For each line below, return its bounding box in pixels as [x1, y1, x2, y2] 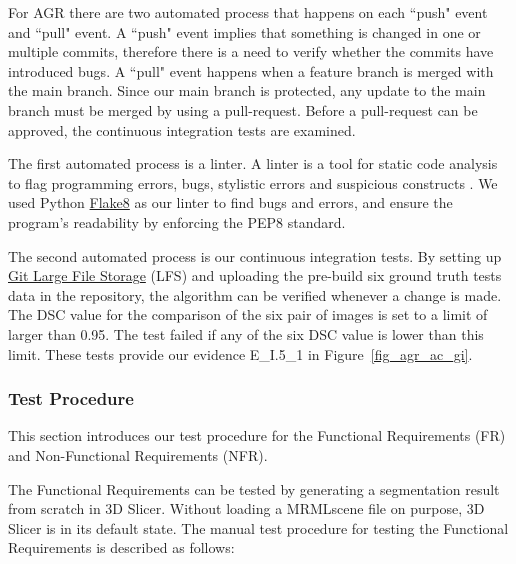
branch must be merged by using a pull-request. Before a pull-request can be [8, 99, 478, 120]
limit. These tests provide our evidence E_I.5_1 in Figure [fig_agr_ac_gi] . [8, 343, 473, 364]
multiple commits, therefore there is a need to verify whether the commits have [8, 41, 494, 62]
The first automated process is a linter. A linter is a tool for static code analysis [8, 153, 498, 174]
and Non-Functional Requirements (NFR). [8, 444, 268, 465]
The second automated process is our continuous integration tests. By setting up [8, 245, 502, 266]
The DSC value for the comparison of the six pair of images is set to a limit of [8, 304, 488, 325]
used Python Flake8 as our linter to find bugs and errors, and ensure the [8, 192, 453, 213]
